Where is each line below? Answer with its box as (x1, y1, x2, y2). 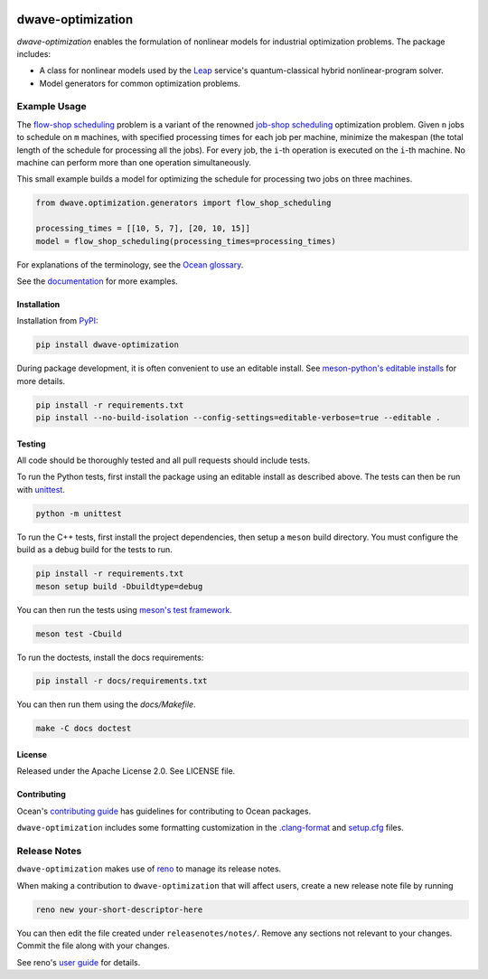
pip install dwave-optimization (35, 340, 180, 350)
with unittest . (16, 484, 65, 494)
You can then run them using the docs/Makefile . (16, 699, 196, 710)
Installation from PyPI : (16, 315, 99, 326)
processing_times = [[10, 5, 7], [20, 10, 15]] (35, 223, 250, 234)
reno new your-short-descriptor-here (35, 904, 203, 915)
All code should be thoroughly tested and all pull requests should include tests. (16, 455, 311, 466)
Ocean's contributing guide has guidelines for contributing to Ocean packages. (16, 805, 312, 816)
